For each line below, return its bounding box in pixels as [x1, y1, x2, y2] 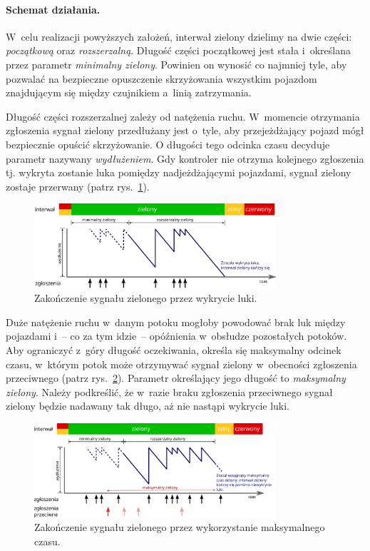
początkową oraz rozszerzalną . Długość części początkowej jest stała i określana [6, 43, 351, 58]
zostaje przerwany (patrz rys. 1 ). [6, 178, 150, 193]
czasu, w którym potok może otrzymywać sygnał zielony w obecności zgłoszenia [6, 356, 357, 371]
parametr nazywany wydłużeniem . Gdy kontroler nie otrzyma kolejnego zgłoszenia [6, 151, 364, 166]
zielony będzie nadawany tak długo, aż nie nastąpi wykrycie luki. [6, 398, 290, 413]
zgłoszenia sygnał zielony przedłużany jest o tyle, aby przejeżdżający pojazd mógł [6, 123, 364, 138]
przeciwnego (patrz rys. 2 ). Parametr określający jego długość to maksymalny [6, 370, 346, 385]
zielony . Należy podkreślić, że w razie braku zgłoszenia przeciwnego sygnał [6, 384, 333, 399]
